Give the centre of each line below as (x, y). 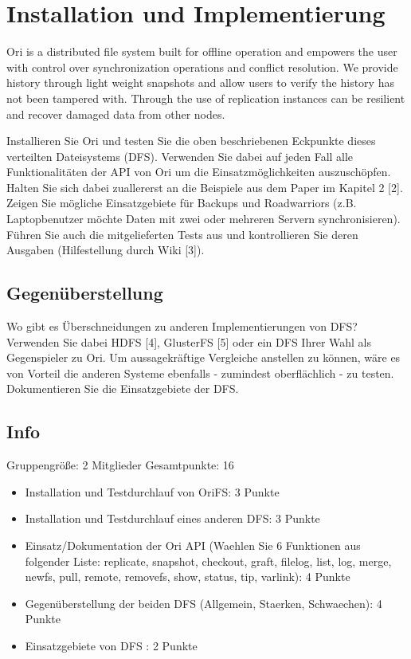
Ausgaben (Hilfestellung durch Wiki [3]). (106, 250)
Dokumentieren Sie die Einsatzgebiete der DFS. (123, 388)
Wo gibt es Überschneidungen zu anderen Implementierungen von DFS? (182, 326)
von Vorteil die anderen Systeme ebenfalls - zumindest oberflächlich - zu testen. (200, 373)
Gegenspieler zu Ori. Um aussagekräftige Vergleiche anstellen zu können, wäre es (204, 357)
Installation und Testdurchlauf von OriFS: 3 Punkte (152, 491)
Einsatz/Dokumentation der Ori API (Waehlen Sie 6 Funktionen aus (193, 545)
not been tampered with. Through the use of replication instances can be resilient (206, 98)
